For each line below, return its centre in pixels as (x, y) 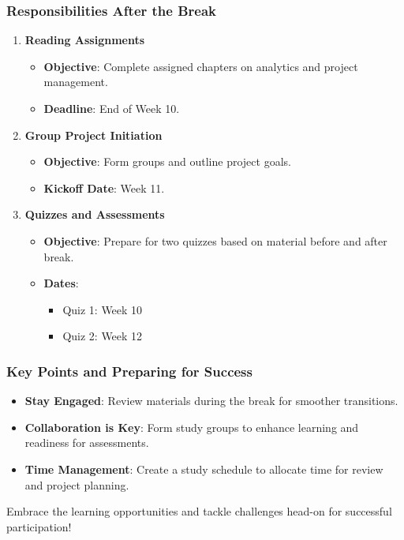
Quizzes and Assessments (95, 214)
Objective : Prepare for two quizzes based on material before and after (215, 240)
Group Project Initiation (94, 135)
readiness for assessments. (87, 442)
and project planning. (77, 484)
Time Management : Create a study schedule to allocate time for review (204, 469)
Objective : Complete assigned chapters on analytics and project (201, 66)
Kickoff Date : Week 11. (104, 187)
